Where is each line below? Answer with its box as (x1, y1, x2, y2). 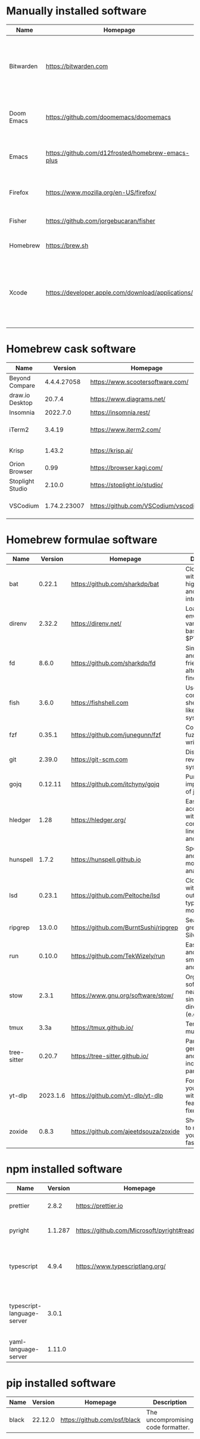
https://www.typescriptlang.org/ (76, 1262, 166, 1270)
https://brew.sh (45, 241, 89, 249)
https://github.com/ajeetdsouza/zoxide (71, 1127, 180, 1135)
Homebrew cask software (6, 342, 136, 356)
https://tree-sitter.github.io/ (71, 1052, 149, 1060)
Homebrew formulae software (6, 533, 158, 547)
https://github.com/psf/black (60, 1415, 141, 1423)
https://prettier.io (76, 1201, 123, 1210)
